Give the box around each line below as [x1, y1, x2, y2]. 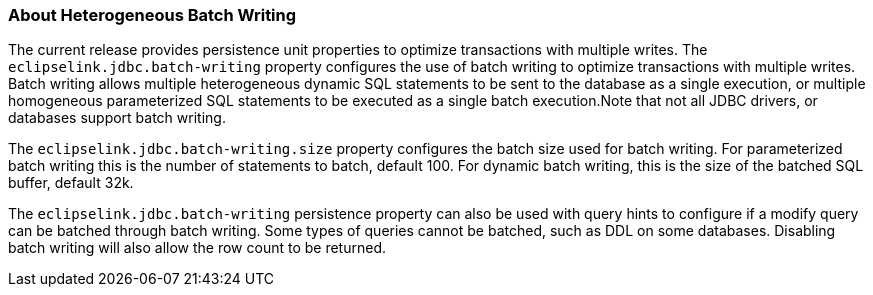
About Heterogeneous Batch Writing [8, 5, 297, 25]
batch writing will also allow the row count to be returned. [8, 239, 386, 257]
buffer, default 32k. [8, 174, 134, 192]
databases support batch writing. [8, 109, 226, 127]
